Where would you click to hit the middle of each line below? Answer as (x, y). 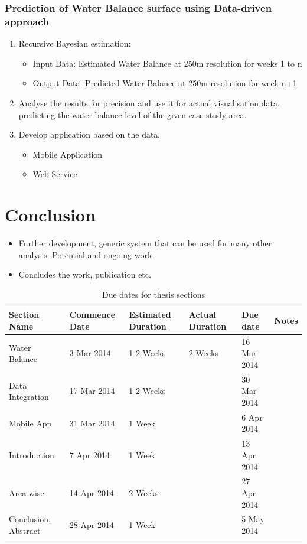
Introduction (32, 455)
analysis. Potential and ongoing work (85, 254)
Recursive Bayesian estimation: (75, 43)
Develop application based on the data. (89, 134)
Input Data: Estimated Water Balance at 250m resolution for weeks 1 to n (167, 63)
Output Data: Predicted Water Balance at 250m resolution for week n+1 (165, 83)
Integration (29, 397)
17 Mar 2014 (92, 391)
